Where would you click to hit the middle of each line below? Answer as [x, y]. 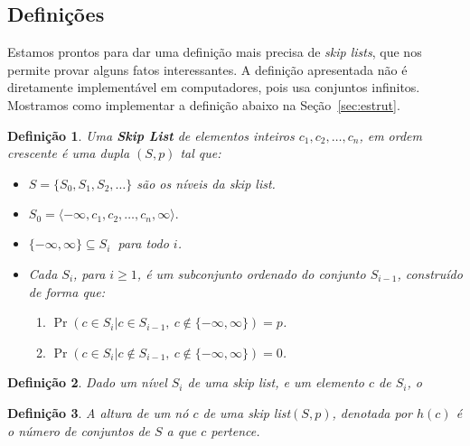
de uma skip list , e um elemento [276, 382]
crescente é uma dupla [69, 153]
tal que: [201, 153]
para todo [143, 243]
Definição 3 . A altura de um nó [98, 412]
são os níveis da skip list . [206, 183]
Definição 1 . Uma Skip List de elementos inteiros [151, 135]
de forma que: [67, 291]
